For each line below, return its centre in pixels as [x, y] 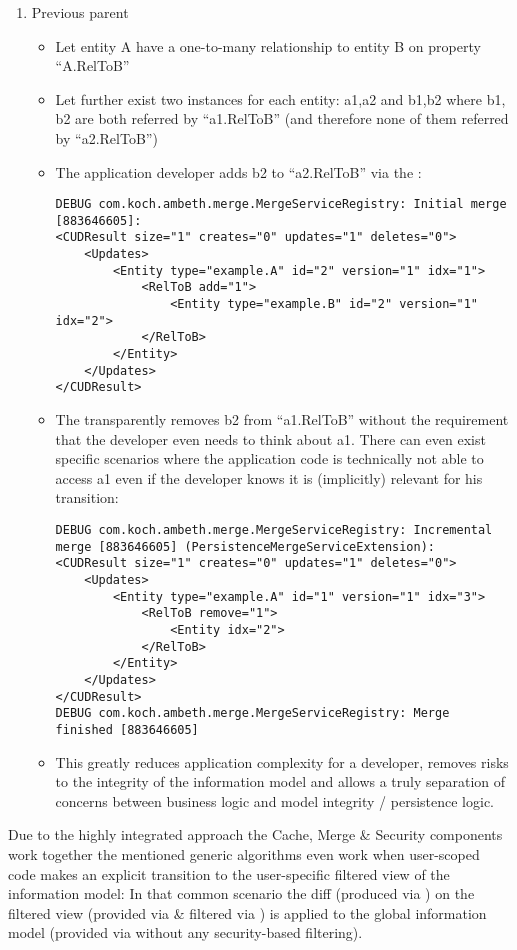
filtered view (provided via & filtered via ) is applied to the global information [247, 912]
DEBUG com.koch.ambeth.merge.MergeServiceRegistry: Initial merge [281, 204]
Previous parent [80, 12]
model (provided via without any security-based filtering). [185, 932]
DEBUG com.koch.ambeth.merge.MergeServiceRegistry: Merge [252, 713]
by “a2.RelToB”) [106, 137]
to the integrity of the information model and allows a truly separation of [280, 781]
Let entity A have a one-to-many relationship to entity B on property [268, 45]
